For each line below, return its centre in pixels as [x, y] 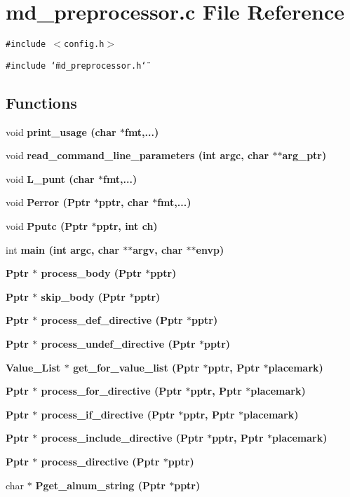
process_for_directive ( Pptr [112, 391]
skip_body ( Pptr [83, 296]
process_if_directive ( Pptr [108, 414]
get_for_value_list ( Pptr [136, 367]
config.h [84, 45]
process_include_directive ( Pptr [122, 438]
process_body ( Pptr [91, 273]
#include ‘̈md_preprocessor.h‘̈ [76, 66]
